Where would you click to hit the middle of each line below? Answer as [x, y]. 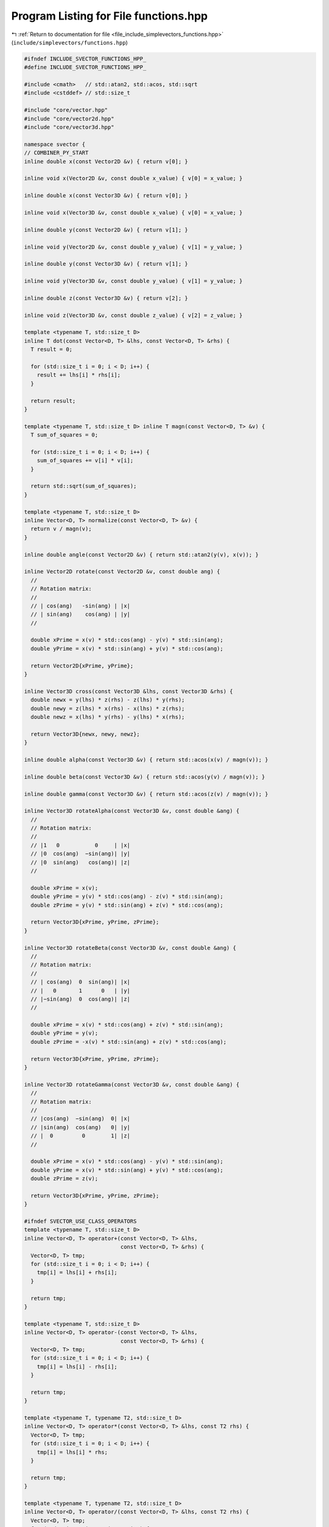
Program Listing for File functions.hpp [110, 16]
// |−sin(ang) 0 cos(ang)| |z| [80, 999]
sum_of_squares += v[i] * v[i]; [85, 461]
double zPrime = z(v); [65, 1179]
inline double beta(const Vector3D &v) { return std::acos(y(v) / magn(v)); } [144, 777]
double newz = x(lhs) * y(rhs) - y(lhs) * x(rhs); [108, 717]
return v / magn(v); [61, 529]
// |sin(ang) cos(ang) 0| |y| [80, 1127]
